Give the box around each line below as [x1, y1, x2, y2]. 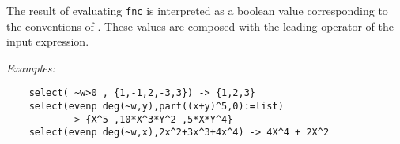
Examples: [6, 59, 55, 76]
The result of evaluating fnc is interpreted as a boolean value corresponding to [6, 2, 388, 18]
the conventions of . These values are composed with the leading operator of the [6, 17, 394, 34]
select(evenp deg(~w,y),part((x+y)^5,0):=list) [28, 101, 284, 113]
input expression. [6, 33, 89, 50]
